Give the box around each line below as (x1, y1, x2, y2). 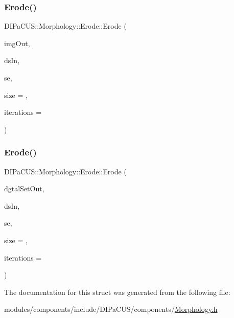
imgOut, (4, 37, 30, 48)
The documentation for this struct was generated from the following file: (4, 286, 230, 297)
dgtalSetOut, (4, 183, 44, 194)
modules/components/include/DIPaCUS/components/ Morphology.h (4, 304, 218, 314)
